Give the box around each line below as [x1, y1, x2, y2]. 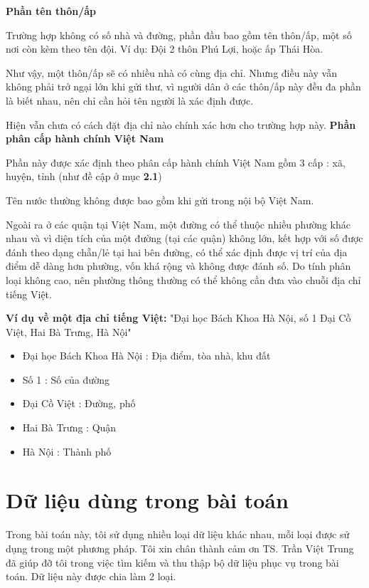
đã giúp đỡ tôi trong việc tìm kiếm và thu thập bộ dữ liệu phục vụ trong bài [6, 555, 339, 569]
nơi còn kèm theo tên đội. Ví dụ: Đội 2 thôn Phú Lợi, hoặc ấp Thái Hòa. [6, 41, 323, 56]
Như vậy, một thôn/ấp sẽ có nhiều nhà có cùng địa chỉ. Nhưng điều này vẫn [6, 65, 337, 80]
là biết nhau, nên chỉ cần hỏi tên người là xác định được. [6, 93, 254, 107]
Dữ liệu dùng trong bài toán [6, 485, 289, 515]
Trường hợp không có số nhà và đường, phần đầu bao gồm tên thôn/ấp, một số [6, 27, 352, 42]
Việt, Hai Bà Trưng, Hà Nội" [6, 324, 132, 339]
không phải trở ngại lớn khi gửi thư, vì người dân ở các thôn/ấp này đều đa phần [6, 79, 361, 94]
